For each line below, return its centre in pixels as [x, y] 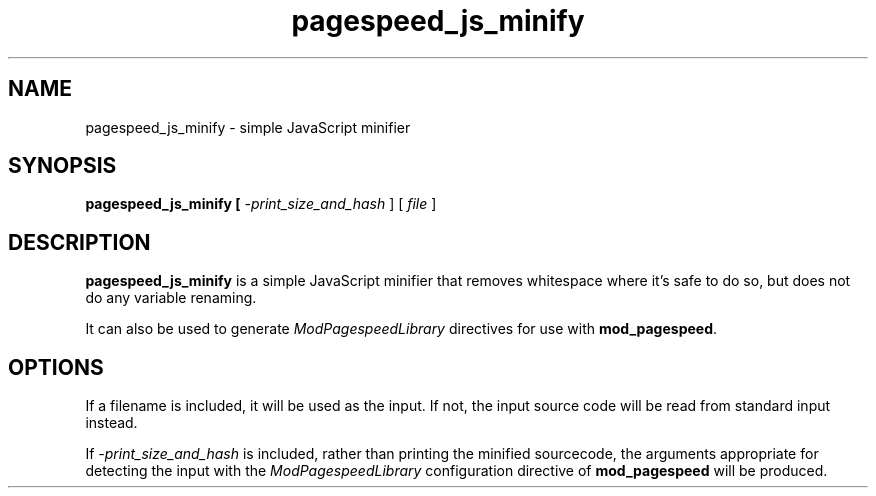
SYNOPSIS [62, 166]
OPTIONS [56, 367]
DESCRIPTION [79, 242]
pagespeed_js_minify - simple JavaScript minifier [248, 127]
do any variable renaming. [171, 298]
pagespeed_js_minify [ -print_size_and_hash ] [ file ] [261, 204]
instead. [111, 423]
